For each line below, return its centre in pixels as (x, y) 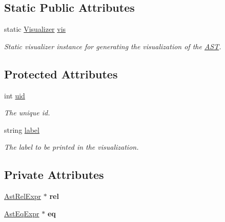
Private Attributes (54, 175)
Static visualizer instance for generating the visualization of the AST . (113, 46)
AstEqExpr (22, 213)
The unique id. (27, 113)
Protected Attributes (61, 74)
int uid (15, 95)
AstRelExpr (23, 196)
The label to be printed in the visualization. (71, 147)
